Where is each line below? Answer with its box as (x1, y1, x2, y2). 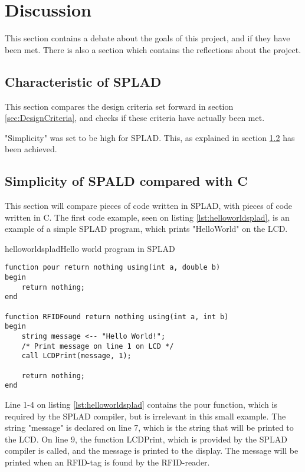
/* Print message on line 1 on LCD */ (21, 342, 174, 350)
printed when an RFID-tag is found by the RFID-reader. (5, 455, 210, 468)
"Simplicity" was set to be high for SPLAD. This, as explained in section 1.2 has (5, 131, 295, 143)
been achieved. (5, 143, 57, 155)
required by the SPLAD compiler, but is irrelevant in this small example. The (5, 409, 286, 422)
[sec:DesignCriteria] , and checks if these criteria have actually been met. (5, 112, 265, 124)
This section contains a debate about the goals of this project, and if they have (5, 32, 290, 44)
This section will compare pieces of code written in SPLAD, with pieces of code (5, 199, 293, 212)
